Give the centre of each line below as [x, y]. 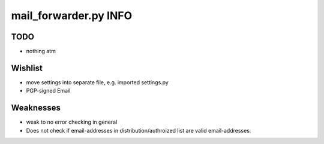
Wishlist [27, 68]
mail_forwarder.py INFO [72, 16]
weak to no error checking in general [72, 122]
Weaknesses [36, 108]
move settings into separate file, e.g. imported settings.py [97, 82]
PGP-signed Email [48, 91]
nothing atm [41, 51]
